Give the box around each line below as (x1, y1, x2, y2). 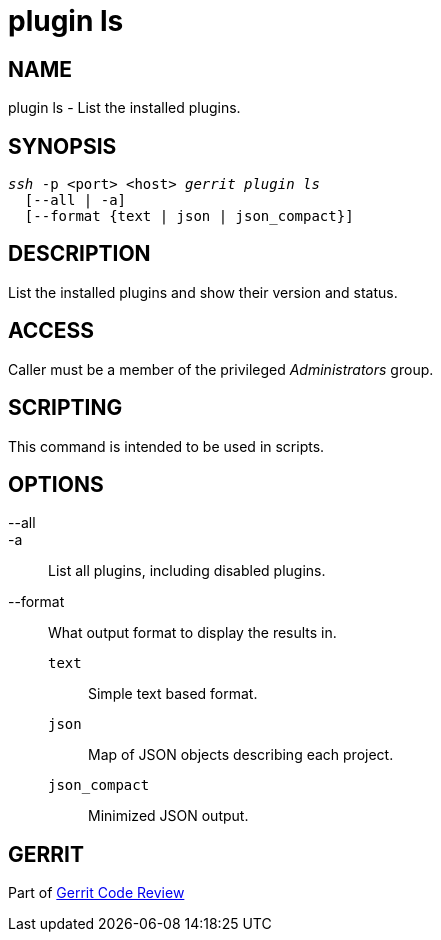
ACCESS (8, 318, 95, 344)
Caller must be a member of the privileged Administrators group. (8, 360, 434, 378)
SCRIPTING (8, 395, 123, 421)
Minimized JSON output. (88, 807, 249, 825)
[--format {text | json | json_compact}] (24, 208, 354, 225)
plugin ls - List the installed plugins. (8, 99, 241, 117)
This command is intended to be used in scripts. (8, 437, 325, 455)
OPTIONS (8, 471, 104, 497)
